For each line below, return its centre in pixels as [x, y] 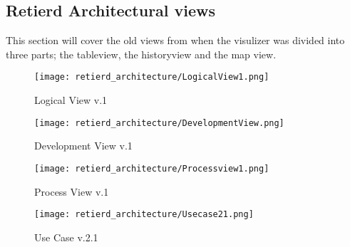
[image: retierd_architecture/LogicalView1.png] [152, 77]
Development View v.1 [83, 146]
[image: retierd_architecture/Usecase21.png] [144, 215]
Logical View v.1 [71, 100]
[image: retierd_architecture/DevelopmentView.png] [159, 123]
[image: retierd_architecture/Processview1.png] [152, 168]
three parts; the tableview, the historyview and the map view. [141, 54]
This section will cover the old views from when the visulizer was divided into [175, 40]
